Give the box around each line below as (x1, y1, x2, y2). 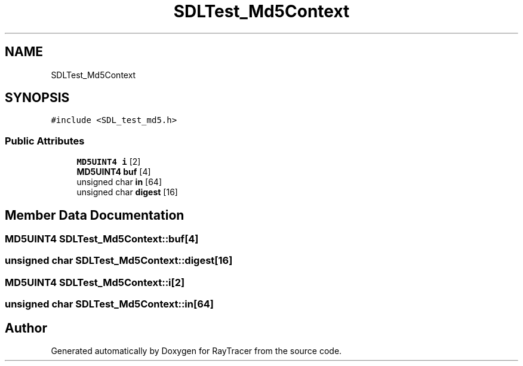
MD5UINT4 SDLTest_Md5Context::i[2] (5, 276, 185, 288)
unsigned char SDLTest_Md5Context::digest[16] (5, 254, 233, 267)
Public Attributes (5, 134, 85, 147)
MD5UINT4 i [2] (76, 156, 141, 167)
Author (5, 320, 47, 336)
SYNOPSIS (5, 90, 70, 106)
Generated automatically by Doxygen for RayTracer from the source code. (51, 346, 342, 356)
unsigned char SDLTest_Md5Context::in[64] (5, 298, 214, 310)
